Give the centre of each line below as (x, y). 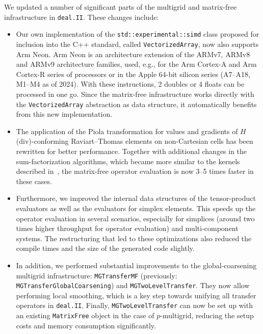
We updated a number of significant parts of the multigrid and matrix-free (121, 7)
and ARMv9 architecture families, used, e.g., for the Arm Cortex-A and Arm (136, 64)
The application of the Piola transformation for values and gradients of (127, 131)
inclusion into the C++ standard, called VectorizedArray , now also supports (137, 44)
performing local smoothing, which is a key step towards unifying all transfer (136, 295)
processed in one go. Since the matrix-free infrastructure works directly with (135, 94)
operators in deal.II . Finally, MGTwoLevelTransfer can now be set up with (134, 305)
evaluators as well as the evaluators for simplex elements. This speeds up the (136, 208)
